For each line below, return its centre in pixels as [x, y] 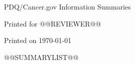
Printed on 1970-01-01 [38, 40]
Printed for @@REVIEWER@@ [53, 23]
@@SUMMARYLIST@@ [41, 57]
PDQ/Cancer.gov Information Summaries [67, 6]
